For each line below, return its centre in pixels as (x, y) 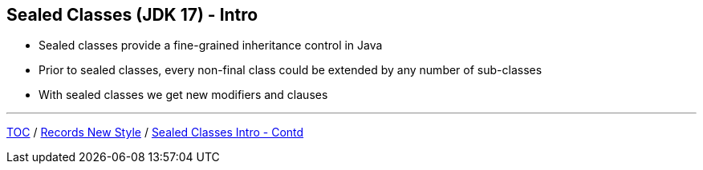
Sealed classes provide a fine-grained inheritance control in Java (211, 45)
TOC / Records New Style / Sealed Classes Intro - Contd (155, 132)
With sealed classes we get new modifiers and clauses (183, 95)
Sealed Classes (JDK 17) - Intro (132, 15)
